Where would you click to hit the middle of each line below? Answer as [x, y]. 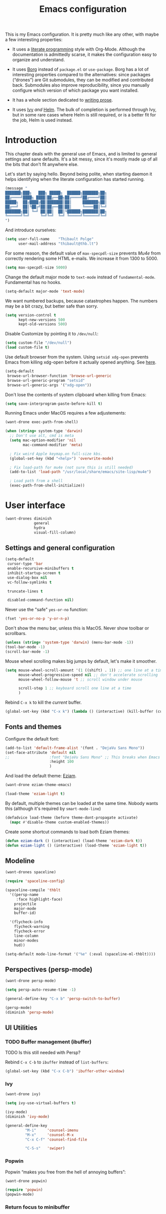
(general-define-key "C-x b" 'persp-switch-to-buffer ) [63, 999]
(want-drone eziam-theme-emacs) [38, 785]
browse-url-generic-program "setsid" [46, 380]
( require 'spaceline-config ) [35, 881]
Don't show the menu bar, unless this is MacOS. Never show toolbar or [77, 628]
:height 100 [62, 762]
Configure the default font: [32, 739]
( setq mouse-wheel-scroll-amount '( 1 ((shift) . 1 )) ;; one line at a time [85, 670]
